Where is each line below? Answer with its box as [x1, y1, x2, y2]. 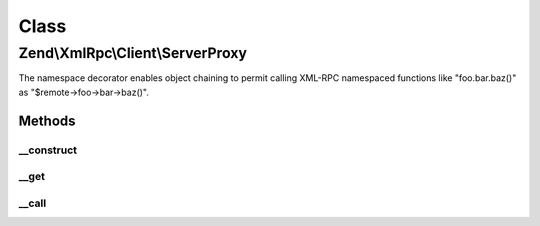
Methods [18, 112, 76, 129]
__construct [18, 143, 78, 157]
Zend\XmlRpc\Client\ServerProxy [18, 44, 247, 62]
